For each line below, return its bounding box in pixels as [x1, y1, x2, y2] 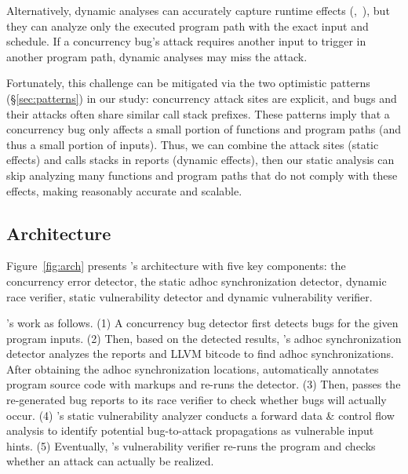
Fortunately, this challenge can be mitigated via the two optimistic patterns [6, 75, 370, 91]
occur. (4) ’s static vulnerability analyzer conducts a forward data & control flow [6, 407, 395, 423]
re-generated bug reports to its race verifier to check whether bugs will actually [6, 392, 387, 408]
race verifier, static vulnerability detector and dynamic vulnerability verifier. [6, 288, 373, 304]
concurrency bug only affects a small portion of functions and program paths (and [6, 121, 401, 137]
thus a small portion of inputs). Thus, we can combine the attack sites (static [6, 136, 379, 152]
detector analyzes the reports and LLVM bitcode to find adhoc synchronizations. [6, 345, 394, 362]
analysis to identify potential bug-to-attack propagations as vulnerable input [6, 422, 374, 439]
